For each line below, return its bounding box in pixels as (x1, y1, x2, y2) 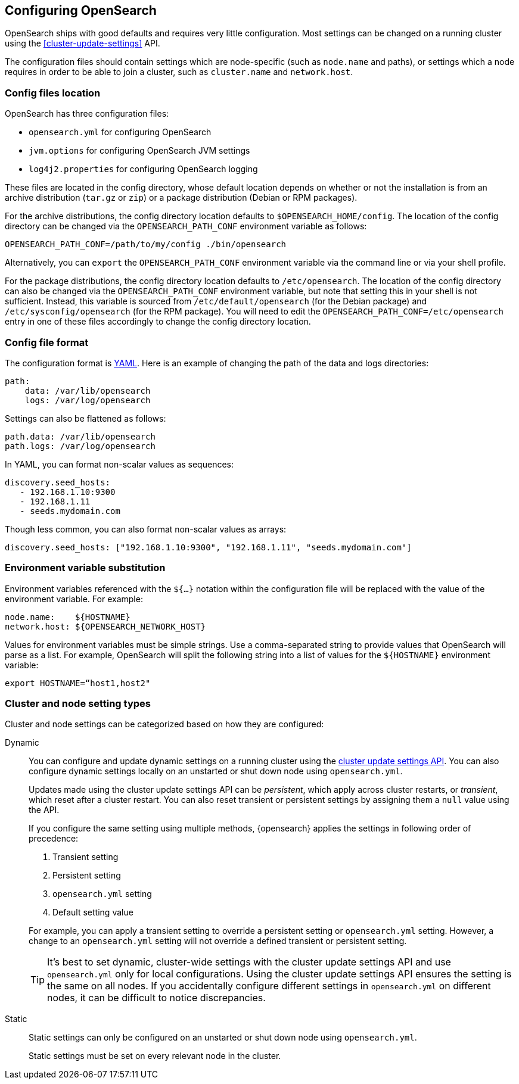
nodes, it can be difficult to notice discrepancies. (47, 992, 266, 1004)
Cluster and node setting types (5, 697, 151, 710)
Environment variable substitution (5, 562, 166, 574)
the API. (29, 805, 60, 815)
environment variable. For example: (5, 593, 143, 604)
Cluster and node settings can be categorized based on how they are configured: (5, 719, 324, 730)
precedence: (29, 833, 79, 844)
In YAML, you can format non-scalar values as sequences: (5, 459, 234, 469)
